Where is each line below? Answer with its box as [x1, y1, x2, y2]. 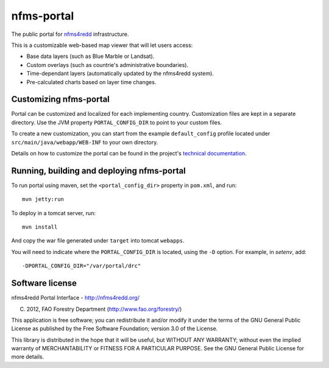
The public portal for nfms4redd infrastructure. [11, 30, 129, 38]
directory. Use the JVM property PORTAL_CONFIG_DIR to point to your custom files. [11, 119, 222, 126]
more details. [11, 353, 44, 361]
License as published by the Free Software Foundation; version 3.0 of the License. [11, 325, 218, 332]
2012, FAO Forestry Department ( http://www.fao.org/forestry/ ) [26, 305, 182, 313]
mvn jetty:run [22, 196, 64, 203]
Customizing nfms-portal [11, 94, 110, 105]
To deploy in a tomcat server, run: [11, 209, 96, 216]
